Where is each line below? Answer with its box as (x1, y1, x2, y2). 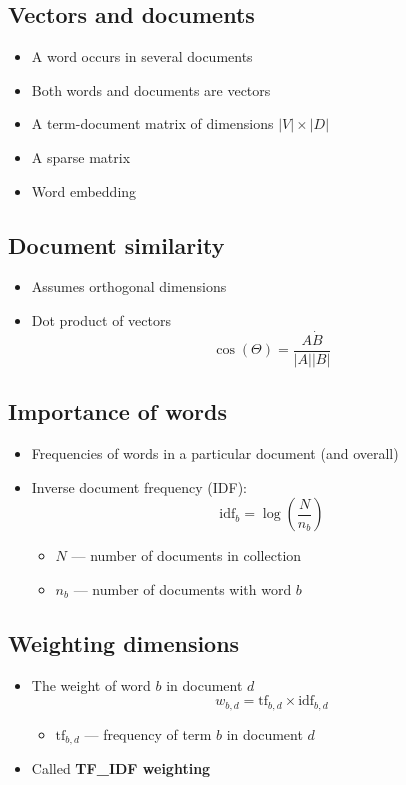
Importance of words (8, 396, 228, 427)
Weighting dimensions (8, 627, 240, 658)
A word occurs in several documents (31, 46, 253, 67)
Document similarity (8, 229, 225, 260)
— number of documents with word (73, 578, 292, 599)
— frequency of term (84, 723, 212, 744)
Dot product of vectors (31, 309, 171, 330)
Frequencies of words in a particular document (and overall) (31, 443, 399, 464)
